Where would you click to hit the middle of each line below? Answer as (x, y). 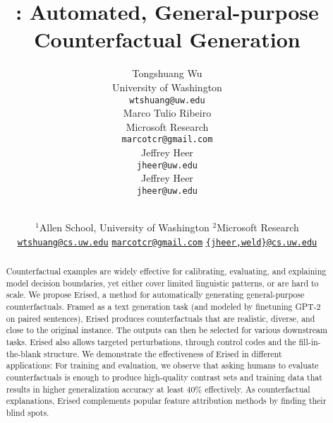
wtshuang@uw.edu (167, 100)
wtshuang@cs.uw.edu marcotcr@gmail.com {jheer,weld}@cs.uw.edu (167, 242)
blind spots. (28, 413)
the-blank (24, 353)
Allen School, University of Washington (124, 227)
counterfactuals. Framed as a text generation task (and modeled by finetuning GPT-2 (163, 307)
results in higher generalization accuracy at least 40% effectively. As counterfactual (158, 389)
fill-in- (310, 342)
